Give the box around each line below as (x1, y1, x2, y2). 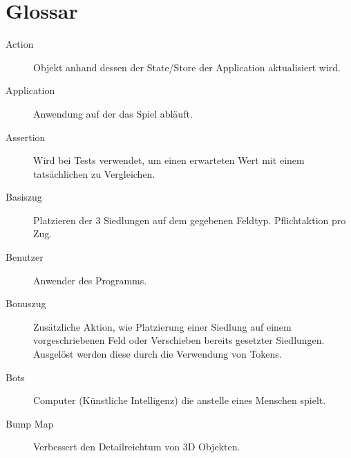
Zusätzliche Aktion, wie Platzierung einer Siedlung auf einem (33, 319, 292, 333)
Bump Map (6, 416, 54, 430)
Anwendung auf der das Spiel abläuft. (33, 106, 193, 120)
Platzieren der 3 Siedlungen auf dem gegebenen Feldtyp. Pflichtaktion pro (33, 212, 346, 227)
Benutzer (6, 250, 44, 264)
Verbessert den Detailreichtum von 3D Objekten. (33, 439, 240, 454)
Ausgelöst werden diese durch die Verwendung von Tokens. (33, 347, 282, 361)
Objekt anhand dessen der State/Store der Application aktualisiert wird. (33, 59, 341, 74)
